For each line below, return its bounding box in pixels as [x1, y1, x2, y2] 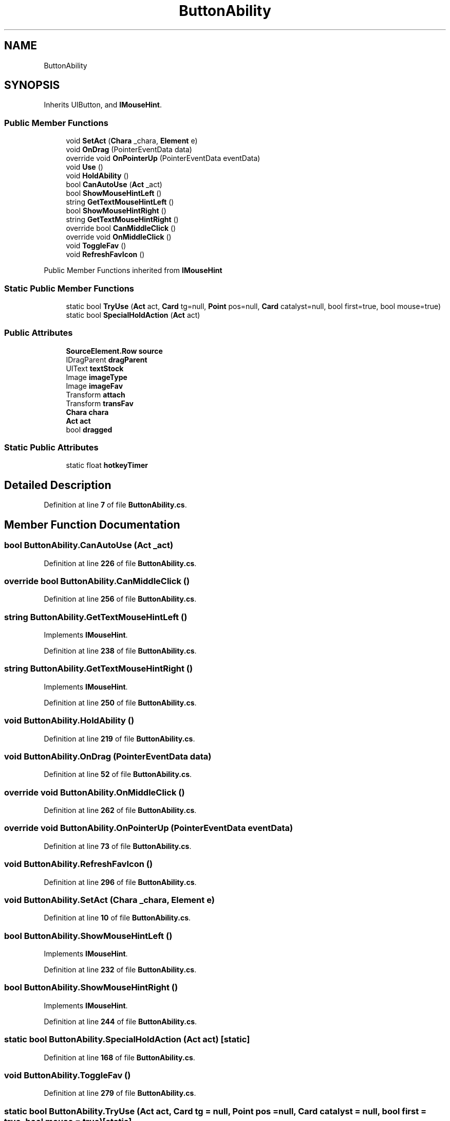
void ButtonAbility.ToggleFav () [4, 1070, 131, 1080]
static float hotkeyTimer [66, 461, 148, 470]
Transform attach [66, 390, 125, 399]
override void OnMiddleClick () [66, 232, 172, 242]
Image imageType [66, 372, 127, 382]
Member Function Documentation [4, 518, 180, 531]
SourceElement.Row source [66, 346, 163, 355]
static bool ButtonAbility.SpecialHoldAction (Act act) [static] [4, 1034, 250, 1045]
